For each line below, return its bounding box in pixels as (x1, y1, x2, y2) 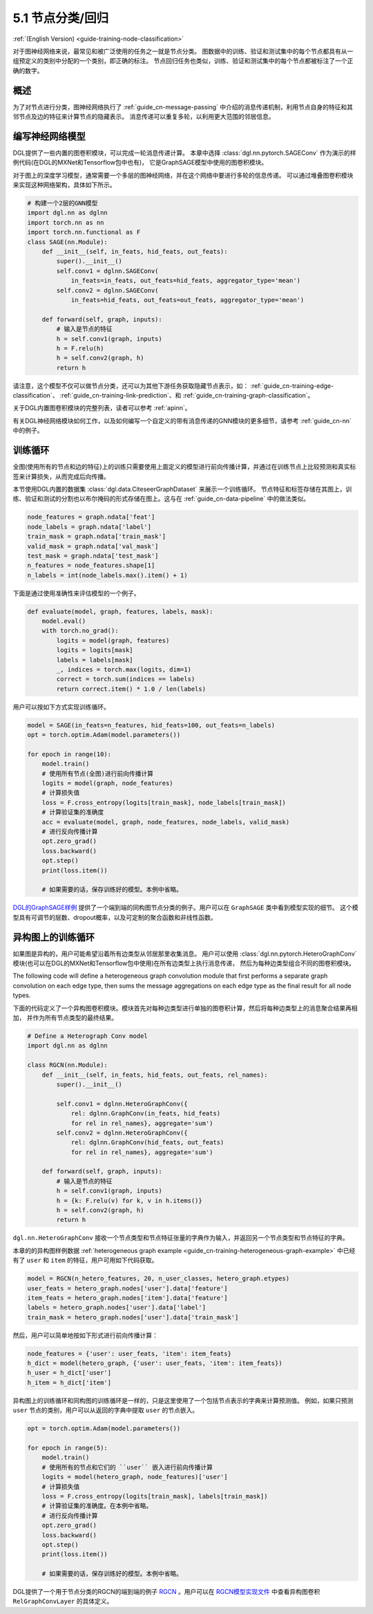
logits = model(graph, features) (56, 636, 170, 644)
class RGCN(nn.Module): (27, 1061, 108, 1069)
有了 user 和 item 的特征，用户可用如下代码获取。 (12, 1256, 158, 1265)
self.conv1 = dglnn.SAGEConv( (56, 267, 159, 275)
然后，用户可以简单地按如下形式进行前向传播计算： (12, 1331, 158, 1339)
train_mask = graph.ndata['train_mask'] (27, 532, 166, 541)
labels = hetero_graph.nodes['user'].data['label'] (27, 1304, 207, 1312)
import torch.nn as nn (27, 219, 104, 226)
